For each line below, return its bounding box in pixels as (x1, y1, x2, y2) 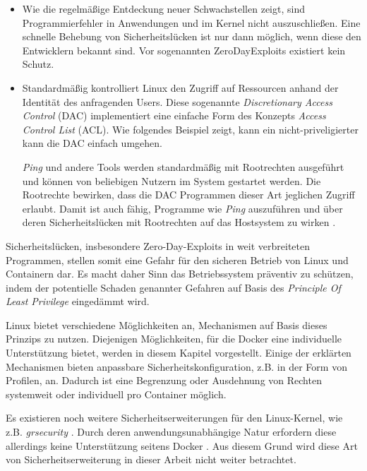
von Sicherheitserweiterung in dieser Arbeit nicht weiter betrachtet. (6, 452, 296, 467)
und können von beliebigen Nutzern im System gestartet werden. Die (22, 173, 321, 188)
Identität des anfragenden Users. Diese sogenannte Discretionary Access (22, 94, 332, 109)
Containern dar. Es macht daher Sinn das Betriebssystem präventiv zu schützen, (6, 266, 354, 281)
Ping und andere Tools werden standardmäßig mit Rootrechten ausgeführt (22, 159, 344, 174)
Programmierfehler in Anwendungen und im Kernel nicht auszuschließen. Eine (22, 15, 361, 30)
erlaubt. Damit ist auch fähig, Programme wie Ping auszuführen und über (22, 201, 343, 215)
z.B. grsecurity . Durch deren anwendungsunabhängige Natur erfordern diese (6, 424, 337, 439)
